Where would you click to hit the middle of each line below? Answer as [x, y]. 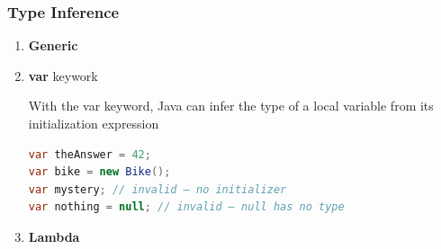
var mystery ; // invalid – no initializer [157, 189]
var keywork [63, 75]
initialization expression [94, 123]
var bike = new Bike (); [99, 172]
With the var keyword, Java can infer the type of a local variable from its [231, 106]
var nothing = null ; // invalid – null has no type [186, 207]
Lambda [54, 236]
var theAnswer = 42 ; [90, 154]
